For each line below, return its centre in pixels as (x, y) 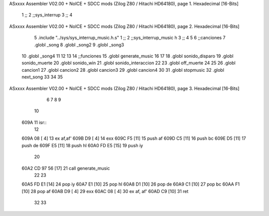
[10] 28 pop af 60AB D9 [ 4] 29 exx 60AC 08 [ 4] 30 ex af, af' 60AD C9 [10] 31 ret (105, 191)
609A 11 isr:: (34, 122)
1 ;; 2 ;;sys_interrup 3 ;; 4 (47, 15)
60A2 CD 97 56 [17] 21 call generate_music (66, 168)
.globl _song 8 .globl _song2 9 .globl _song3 (79, 44)
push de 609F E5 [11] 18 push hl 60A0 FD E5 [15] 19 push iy (82, 145)
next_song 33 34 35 (42, 77)
